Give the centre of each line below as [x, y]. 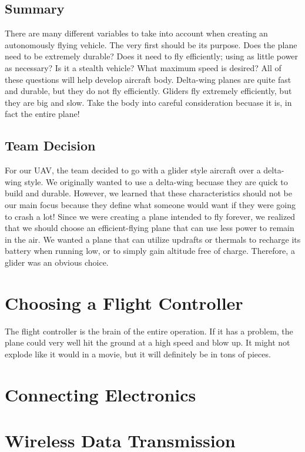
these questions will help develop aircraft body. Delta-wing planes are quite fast [148, 79]
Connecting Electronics [100, 394]
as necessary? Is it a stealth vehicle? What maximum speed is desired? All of [143, 67]
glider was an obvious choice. [57, 262]
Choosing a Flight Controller [124, 302]
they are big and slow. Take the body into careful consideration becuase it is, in [148, 102]
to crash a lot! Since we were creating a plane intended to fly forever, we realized [150, 216]
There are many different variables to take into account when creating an [136, 33]
